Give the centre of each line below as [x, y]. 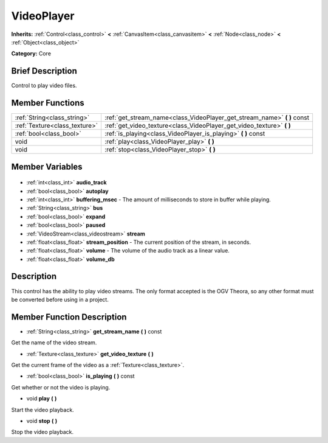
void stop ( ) [42, 421]
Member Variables [47, 166]
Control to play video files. [44, 86]
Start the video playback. [43, 410]
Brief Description [44, 71]
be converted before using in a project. [60, 299]
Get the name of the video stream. [54, 343]
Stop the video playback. [43, 432]
